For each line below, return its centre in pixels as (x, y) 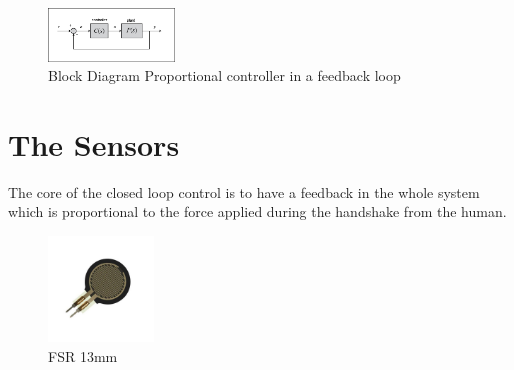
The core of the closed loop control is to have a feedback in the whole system (244, 191)
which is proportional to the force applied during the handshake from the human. (257, 211)
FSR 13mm (83, 355)
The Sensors (94, 143)
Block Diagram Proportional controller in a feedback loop (224, 75)
